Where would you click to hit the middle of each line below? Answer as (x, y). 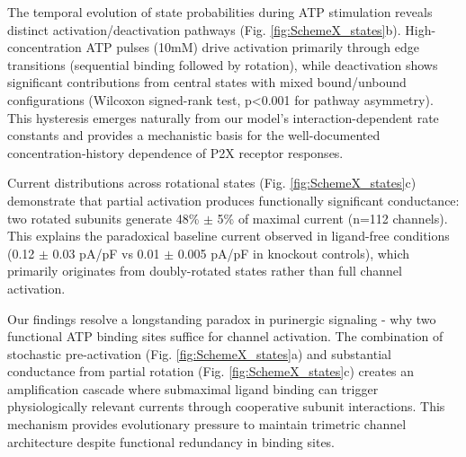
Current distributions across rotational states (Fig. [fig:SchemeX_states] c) (212, 183)
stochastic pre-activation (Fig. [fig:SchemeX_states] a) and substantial (199, 353)
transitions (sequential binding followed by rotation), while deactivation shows (223, 64)
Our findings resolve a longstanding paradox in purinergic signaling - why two (222, 318)
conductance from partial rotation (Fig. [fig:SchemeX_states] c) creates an (211, 371)
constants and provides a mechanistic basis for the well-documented (194, 135)
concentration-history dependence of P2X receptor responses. (175, 152)
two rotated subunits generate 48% (103, 218)
